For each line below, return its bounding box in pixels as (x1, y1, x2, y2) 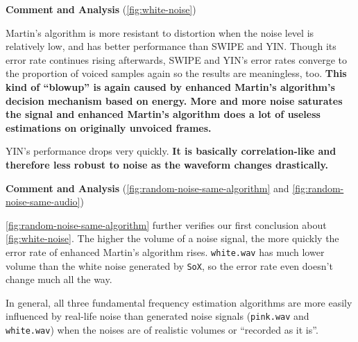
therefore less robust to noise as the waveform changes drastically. (6, 157, 329, 171)
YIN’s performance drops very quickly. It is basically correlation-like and (6, 144, 336, 158)
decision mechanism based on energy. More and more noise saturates (6, 93, 343, 108)
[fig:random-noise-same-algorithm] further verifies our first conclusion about (6, 217, 327, 232)
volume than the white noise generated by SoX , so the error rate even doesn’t (6, 258, 333, 273)
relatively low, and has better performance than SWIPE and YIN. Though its (6, 39, 336, 53)
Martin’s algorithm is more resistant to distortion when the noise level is (6, 25, 314, 40)
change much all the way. (6, 272, 112, 287)
